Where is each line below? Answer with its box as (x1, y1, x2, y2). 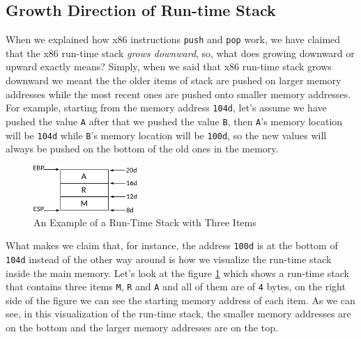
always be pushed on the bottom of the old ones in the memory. (6, 141, 279, 156)
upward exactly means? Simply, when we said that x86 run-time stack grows (6, 59, 332, 74)
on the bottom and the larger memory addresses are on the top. (6, 320, 278, 334)
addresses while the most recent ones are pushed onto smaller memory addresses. (6, 86, 351, 101)
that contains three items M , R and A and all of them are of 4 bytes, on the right (6, 279, 346, 294)
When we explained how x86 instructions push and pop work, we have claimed (6, 32, 341, 47)
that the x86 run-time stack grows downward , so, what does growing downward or (6, 45, 355, 60)
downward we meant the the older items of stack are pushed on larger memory (6, 73, 341, 88)
